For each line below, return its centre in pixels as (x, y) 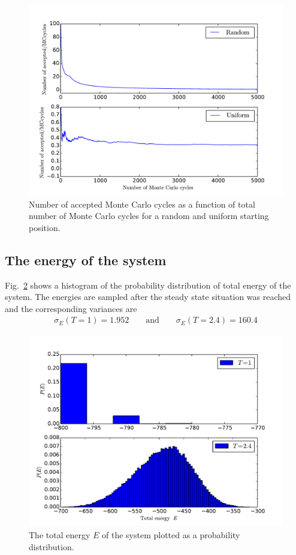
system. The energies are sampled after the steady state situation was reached (148, 297)
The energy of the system (86, 259)
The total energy (60, 534)
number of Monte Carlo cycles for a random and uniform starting (149, 216)
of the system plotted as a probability (171, 534)
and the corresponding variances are (71, 308)
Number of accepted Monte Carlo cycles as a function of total (142, 204)
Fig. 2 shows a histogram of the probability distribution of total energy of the (148, 285)
